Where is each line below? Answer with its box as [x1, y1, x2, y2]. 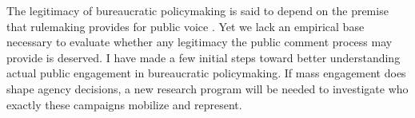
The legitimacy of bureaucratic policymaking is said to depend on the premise [6, 2, 389, 18]
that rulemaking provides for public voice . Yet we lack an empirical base [6, 18, 365, 34]
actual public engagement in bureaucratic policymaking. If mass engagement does [6, 65, 406, 81]
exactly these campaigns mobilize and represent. [6, 96, 242, 112]
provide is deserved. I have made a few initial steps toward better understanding [6, 49, 401, 65]
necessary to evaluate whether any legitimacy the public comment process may [6, 33, 393, 50]
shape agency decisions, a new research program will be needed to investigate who [6, 80, 409, 96]
